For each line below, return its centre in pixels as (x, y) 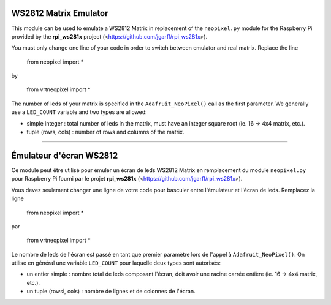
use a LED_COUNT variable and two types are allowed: (79, 112)
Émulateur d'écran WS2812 (65, 155)
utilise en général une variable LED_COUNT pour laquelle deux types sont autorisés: (116, 263)
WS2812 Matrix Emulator (60, 13)
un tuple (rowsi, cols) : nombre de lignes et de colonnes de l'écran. (111, 292)
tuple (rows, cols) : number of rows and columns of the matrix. (105, 132)
